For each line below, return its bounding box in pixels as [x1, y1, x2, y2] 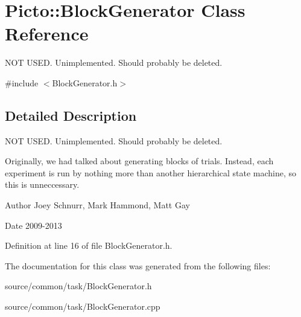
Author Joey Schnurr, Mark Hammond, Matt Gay [5, 199, 190, 211]
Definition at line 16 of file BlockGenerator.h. [5, 239, 173, 252]
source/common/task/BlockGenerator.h [5, 280, 152, 292]
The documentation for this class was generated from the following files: [5, 259, 271, 272]
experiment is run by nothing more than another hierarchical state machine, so [5, 166, 297, 179]
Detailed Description [5, 106, 137, 124]
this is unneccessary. [5, 178, 80, 191]
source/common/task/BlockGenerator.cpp [5, 300, 160, 313]
